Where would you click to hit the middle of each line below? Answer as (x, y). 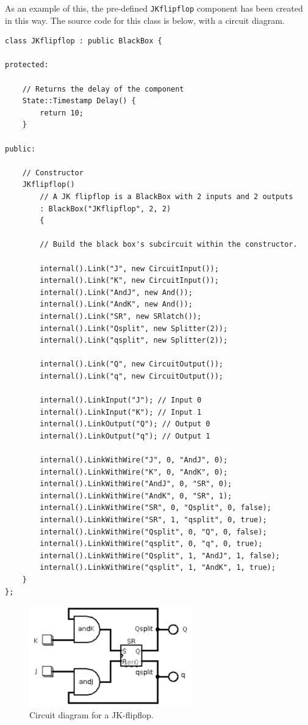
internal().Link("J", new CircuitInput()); (129, 268)
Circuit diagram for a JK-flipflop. (91, 714)
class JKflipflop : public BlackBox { (84, 41)
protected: (27, 65)
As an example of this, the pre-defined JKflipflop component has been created (154, 8)
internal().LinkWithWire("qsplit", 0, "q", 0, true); (151, 544)
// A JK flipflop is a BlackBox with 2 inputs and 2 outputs (167, 196)
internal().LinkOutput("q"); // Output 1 (125, 436)
